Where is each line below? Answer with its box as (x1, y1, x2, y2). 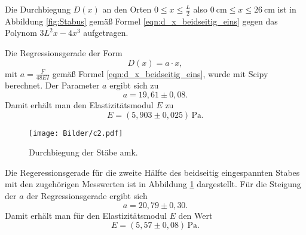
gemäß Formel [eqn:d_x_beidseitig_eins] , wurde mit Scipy (52, 67, 268, 80)
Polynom (5, 26, 37, 39)
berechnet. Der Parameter (5, 79, 100, 91)
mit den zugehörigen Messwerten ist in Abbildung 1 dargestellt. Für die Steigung (5, 178, 301, 190)
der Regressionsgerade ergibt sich (26, 190, 148, 202)
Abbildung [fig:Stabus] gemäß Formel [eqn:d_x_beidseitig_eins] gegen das (5, 14, 278, 27)
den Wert (178, 209, 213, 221)
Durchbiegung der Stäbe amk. (29, 146, 138, 158)
